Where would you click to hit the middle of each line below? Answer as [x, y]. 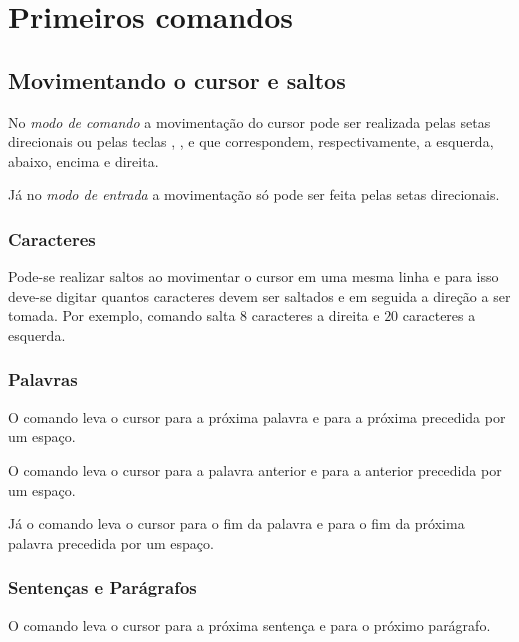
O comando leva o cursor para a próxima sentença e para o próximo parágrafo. [249, 624]
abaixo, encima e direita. [83, 160]
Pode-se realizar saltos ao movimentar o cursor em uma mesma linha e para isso [253, 276]
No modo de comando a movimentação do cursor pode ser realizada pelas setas [249, 121]
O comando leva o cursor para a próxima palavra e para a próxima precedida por [257, 416]
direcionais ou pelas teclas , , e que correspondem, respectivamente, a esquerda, [251, 141]
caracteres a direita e [315, 315]
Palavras [43, 379]
